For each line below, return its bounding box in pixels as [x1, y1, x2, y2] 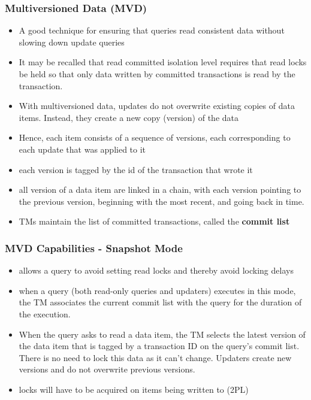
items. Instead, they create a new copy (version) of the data [19, 111, 239, 123]
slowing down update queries [19, 35, 125, 48]
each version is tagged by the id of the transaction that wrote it [19, 163, 253, 175]
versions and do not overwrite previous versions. [19, 363, 195, 375]
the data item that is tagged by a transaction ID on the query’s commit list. [19, 340, 300, 352]
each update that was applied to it [19, 143, 146, 155]
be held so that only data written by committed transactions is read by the [19, 68, 295, 80]
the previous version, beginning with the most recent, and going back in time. [19, 195, 304, 207]
